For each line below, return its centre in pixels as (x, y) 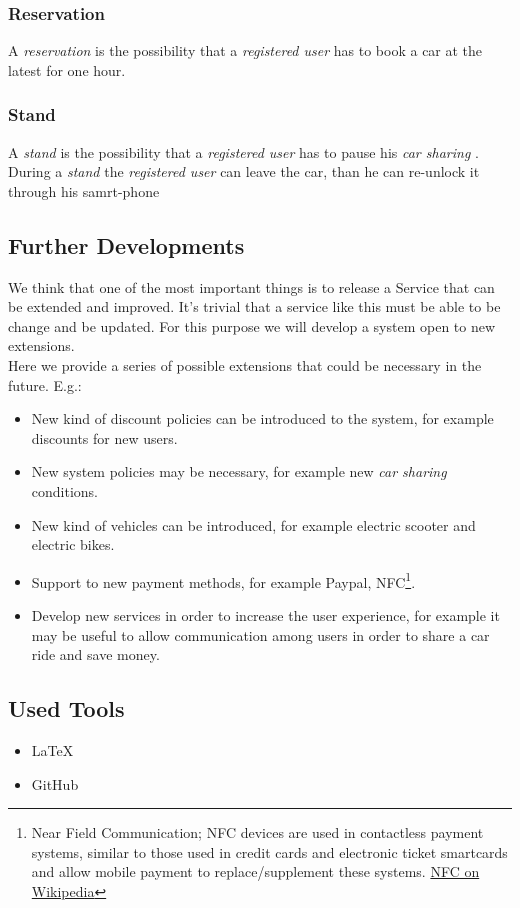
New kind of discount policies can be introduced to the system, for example (262, 418)
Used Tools (66, 708)
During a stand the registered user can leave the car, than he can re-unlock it (244, 171)
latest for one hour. (67, 69)
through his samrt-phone (84, 190)
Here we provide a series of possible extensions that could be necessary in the (245, 364)
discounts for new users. (104, 437)
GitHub (55, 783)
